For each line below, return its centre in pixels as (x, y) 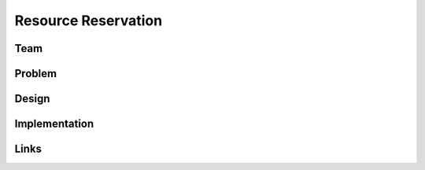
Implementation (54, 124)
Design (32, 99)
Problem (36, 74)
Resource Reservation (89, 20)
